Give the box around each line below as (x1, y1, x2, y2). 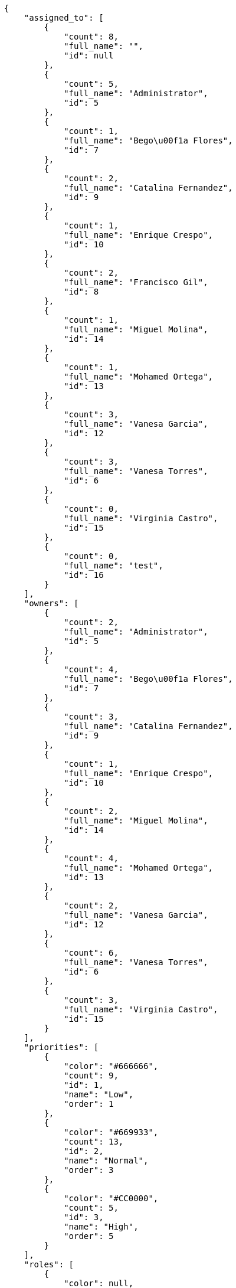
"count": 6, (64, 948, 119, 957)
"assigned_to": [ (24, 13, 104, 22)
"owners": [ (24, 599, 79, 608)
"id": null (64, 51, 114, 60)
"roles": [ (24, 1260, 74, 1269)
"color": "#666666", (64, 1061, 159, 1071)
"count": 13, (64, 1137, 124, 1146)
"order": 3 (64, 1165, 114, 1175)
